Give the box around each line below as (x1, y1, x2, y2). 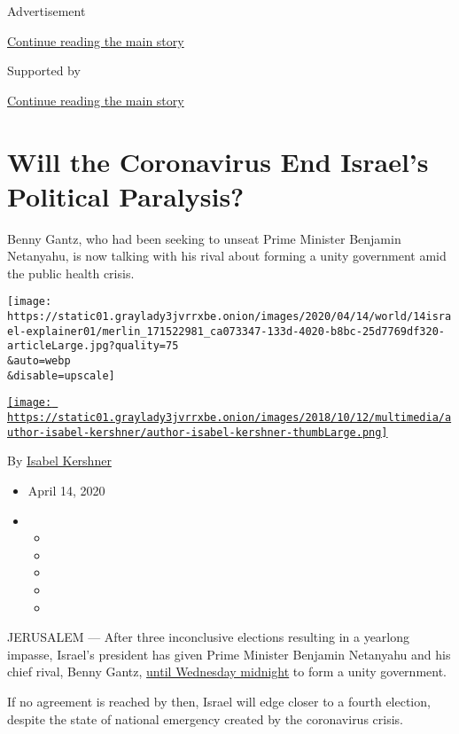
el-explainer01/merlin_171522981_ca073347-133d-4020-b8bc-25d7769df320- (7, 324, 445, 338)
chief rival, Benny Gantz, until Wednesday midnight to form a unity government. (7, 662, 447, 681)
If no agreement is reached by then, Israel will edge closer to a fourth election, (7, 691, 431, 710)
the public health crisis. (7, 263, 135, 282)
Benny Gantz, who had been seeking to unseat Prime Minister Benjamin (7, 229, 401, 247)
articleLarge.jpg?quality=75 (7, 340, 179, 353)
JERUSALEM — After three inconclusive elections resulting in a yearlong (7, 628, 410, 646)
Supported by (7, 61, 81, 80)
